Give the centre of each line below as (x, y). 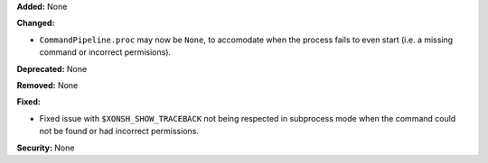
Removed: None (47, 85)
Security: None (46, 148)
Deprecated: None (52, 68)
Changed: (36, 23)
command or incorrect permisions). (105, 52)
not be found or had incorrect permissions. (119, 131)
